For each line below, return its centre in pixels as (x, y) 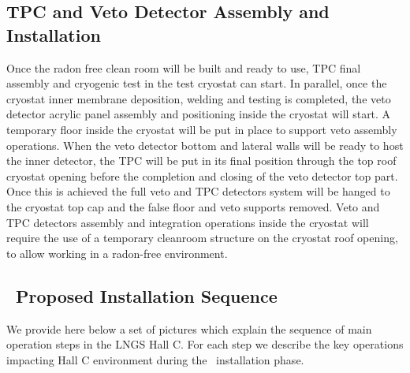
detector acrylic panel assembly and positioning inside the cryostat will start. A (199, 114)
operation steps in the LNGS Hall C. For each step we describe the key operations (205, 344)
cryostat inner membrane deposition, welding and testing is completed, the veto (199, 98)
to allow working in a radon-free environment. (117, 253)
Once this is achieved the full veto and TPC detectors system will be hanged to (198, 191)
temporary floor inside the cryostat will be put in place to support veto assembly (202, 129)
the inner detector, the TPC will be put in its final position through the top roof (201, 160)
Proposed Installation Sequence (147, 295)
